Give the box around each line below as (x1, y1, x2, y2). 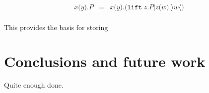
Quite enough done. (4, 79, 64, 90)
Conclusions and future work (4, 51, 206, 71)
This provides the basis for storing (4, 22, 108, 32)
